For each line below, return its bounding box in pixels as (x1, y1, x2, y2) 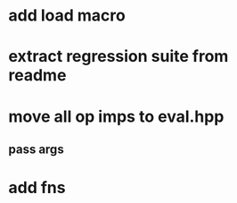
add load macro (8, 5, 126, 26)
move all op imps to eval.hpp (8, 106, 225, 126)
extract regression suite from (8, 47, 229, 67)
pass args (8, 141, 64, 156)
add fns (8, 178, 66, 198)
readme (8, 65, 67, 86)
